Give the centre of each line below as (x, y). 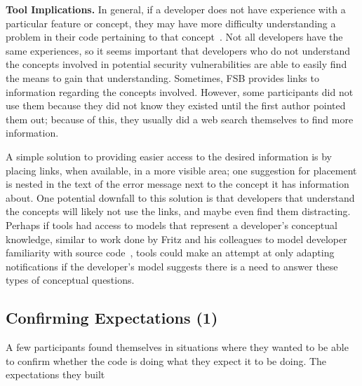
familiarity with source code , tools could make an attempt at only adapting (170, 253)
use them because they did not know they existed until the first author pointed (176, 105)
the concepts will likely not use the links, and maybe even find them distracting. (178, 211)
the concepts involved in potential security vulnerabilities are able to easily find (176, 64)
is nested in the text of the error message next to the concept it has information (177, 184)
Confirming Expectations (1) (112, 318)
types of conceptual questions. (70, 280)
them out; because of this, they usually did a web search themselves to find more (180, 119)
